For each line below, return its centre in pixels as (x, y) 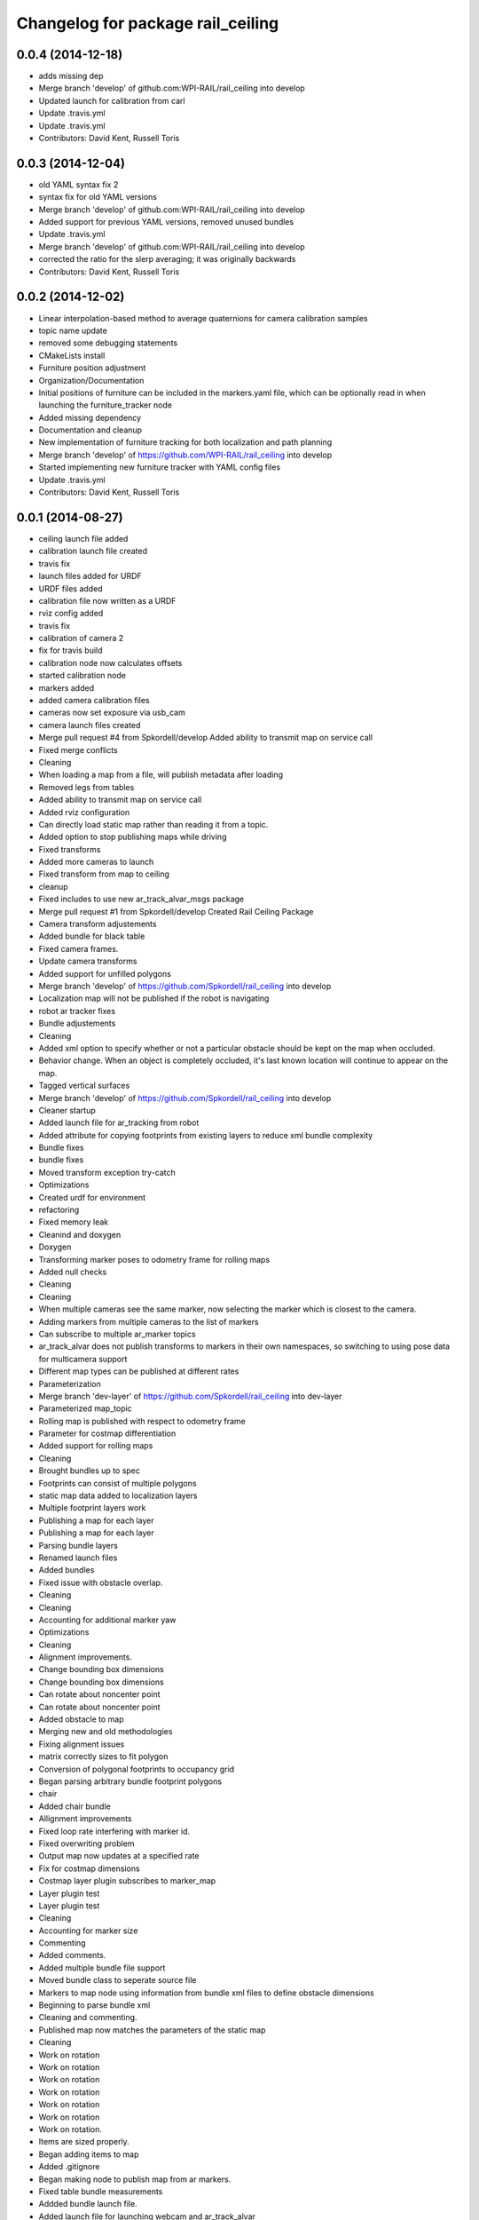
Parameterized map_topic (85, 1408)
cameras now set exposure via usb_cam (112, 713)
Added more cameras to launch (96, 862)
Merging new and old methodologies (106, 1732)
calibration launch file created (93, 551)
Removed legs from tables (86, 787)
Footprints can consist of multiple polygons (118, 1483)
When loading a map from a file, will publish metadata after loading (161, 775)
